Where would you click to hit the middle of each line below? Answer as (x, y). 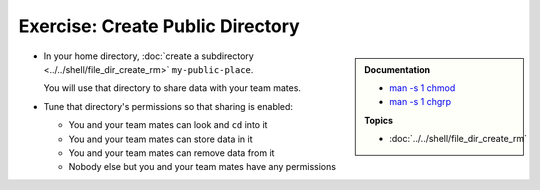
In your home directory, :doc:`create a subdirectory (148, 56)
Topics (379, 120)
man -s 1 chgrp (420, 102)
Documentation (397, 69)
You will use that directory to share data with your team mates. (172, 88)
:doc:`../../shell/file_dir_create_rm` (458, 139)
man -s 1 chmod (422, 87)
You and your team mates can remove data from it (171, 152)
